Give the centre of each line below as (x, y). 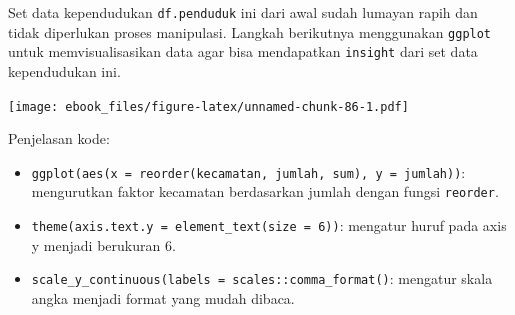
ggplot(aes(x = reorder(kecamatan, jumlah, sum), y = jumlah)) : (248, 171)
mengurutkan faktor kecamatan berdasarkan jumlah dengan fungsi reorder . (265, 191)
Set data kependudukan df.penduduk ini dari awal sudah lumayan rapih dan (243, 12)
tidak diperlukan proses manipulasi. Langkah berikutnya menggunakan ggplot (250, 31)
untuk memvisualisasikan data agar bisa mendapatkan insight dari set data (243, 51)
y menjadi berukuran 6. (103, 244)
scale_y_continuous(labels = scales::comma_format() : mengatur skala (262, 278)
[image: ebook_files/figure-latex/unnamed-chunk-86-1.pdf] (208, 106)
